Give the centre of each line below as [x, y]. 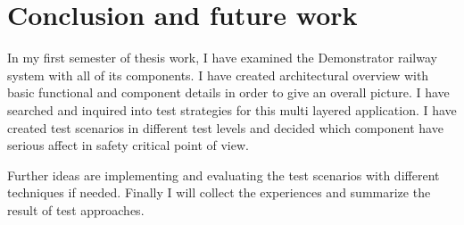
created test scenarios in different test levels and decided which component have [225, 127]
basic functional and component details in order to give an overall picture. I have [228, 92]
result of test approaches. [76, 209]
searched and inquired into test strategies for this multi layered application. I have [232, 109]
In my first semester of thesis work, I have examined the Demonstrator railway [222, 58]
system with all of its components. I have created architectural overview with [218, 75]
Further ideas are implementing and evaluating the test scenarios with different [224, 175]
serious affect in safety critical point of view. [128, 145]
